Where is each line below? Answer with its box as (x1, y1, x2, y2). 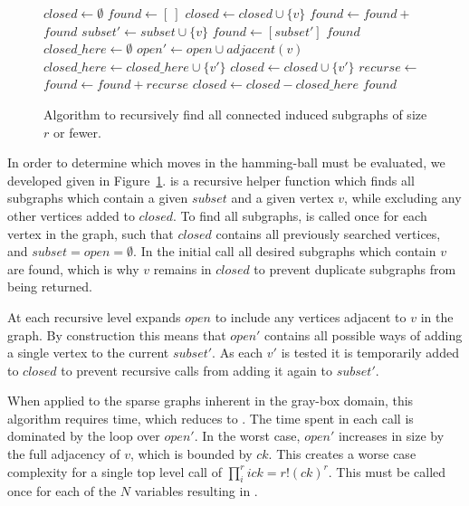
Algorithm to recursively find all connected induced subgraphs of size (43, 104, 427, 123)
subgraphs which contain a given (7, 188, 188, 207)
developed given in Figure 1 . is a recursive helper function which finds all (7, 170, 415, 189)
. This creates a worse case (268, 444, 416, 463)
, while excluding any (344, 188, 462, 207)
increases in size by (338, 426, 445, 445)
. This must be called (328, 462, 446, 481)
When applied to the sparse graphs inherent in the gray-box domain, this (7, 391, 414, 410)
